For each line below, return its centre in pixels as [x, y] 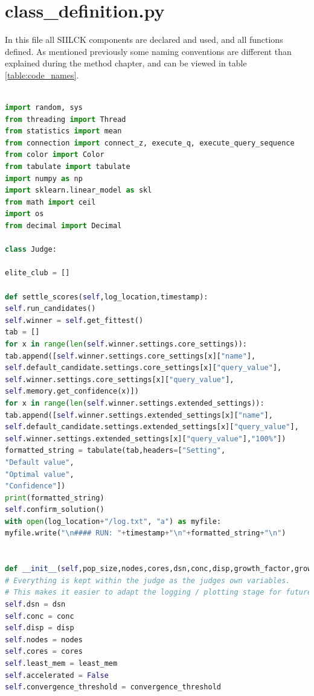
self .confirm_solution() [55, 510]
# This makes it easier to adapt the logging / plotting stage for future [159, 592]
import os [24, 214]
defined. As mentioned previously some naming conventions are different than [148, 51]
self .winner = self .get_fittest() [74, 320]
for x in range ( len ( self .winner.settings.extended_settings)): [135, 403]
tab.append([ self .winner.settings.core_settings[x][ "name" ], [130, 356]
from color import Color [55, 155]
